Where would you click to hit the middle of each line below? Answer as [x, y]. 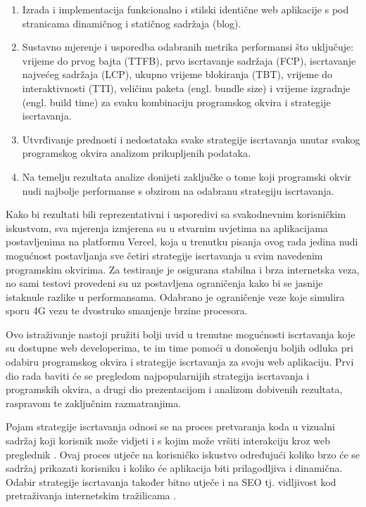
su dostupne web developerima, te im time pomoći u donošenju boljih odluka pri [179, 348]
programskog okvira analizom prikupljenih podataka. [137, 153]
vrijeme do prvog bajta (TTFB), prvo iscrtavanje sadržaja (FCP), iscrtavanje [189, 60]
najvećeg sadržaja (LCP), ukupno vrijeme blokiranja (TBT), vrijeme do [177, 74]
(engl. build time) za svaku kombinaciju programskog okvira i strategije [176, 102]
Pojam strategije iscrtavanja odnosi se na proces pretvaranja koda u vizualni [170, 426]
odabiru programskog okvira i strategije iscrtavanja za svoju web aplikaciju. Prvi [180, 362]
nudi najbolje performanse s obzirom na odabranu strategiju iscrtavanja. [178, 190]
